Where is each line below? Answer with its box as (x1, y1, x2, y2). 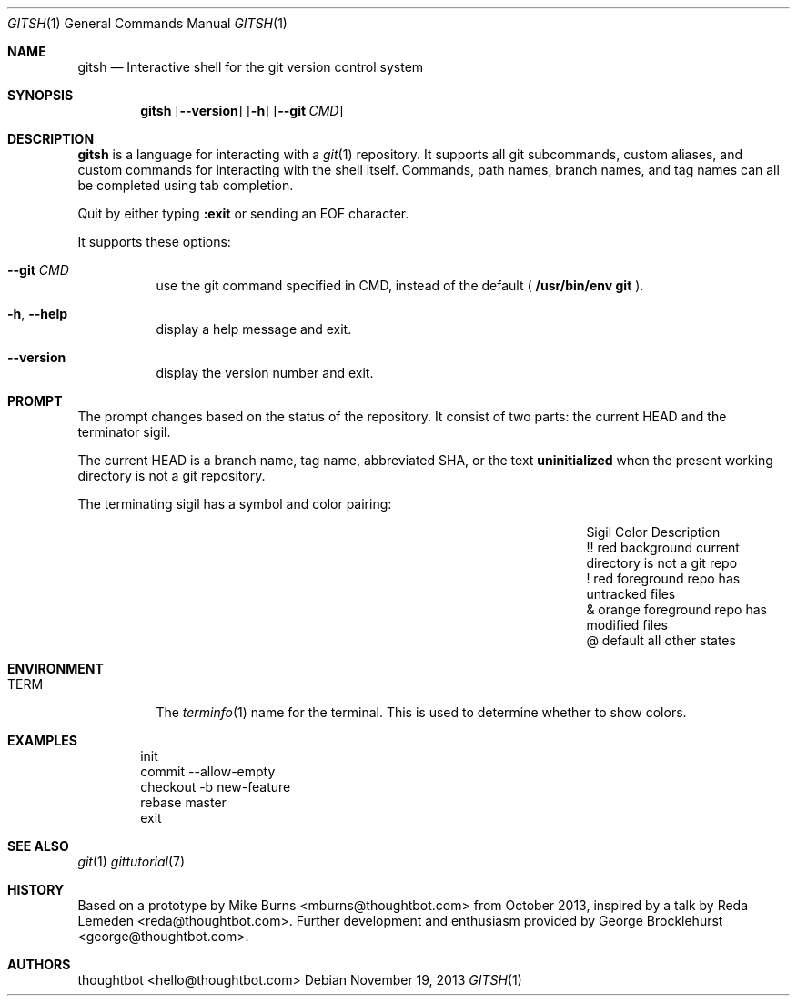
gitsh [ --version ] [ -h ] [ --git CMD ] (140, 103, 344, 118)
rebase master (140, 795, 227, 810)
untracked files (586, 586, 676, 602)
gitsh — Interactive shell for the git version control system (77, 59, 424, 75)
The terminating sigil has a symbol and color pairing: (77, 496, 392, 512)
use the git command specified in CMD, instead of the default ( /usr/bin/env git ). (156, 278, 644, 293)
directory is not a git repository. (77, 468, 266, 483)
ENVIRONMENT (7, 661, 104, 676)
